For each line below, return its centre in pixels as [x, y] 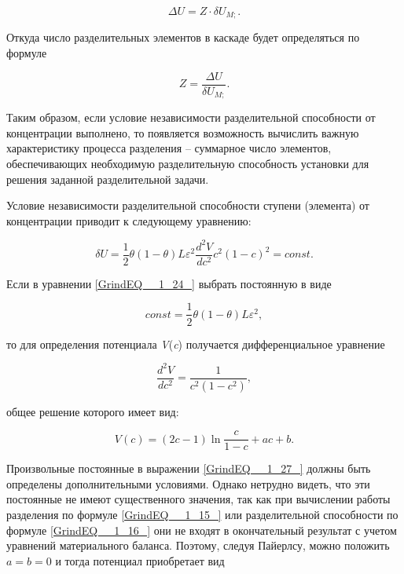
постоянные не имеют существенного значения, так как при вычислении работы [198, 499]
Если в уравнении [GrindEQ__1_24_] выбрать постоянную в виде [169, 283]
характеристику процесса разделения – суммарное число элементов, [169, 148]
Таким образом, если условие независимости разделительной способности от [191, 117]
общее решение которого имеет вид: [93, 411]
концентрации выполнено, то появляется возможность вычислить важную [183, 132]
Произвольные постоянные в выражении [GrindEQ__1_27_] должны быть [189, 468]
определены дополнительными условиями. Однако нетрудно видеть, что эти [188, 483]
